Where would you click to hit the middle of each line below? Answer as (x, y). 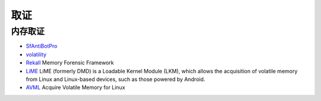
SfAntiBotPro (42, 46)
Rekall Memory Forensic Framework (70, 63)
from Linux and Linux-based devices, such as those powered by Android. (116, 79)
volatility (36, 54)
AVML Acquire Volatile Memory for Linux (75, 87)
